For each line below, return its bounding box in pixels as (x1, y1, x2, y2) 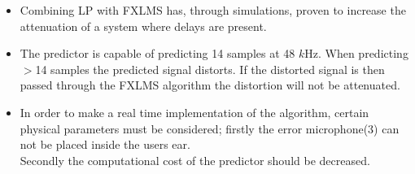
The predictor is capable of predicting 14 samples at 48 (20, 45, 295, 62)
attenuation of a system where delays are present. (20, 17, 267, 34)
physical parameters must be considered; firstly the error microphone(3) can (20, 120, 400, 137)
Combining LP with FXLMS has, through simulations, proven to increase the (20, 2, 406, 18)
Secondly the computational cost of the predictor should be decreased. (20, 151, 370, 168)
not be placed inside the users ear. (20, 136, 190, 153)
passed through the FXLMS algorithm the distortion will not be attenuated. (20, 76, 400, 94)
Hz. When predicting (304, 45, 408, 62)
